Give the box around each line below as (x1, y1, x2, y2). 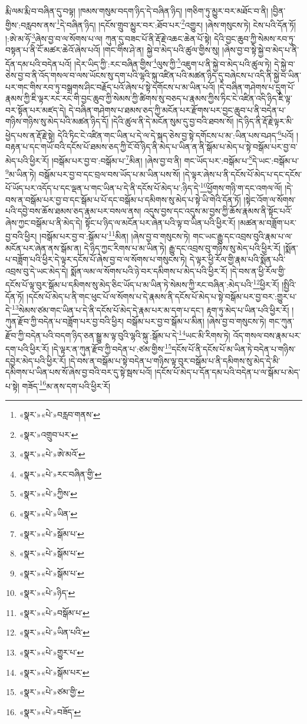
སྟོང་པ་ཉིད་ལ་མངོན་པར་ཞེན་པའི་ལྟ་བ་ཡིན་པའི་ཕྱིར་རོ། (85, 216, 236, 228)
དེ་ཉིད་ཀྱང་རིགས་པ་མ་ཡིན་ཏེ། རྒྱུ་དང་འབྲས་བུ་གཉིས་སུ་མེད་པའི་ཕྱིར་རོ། (84, 241, 281, 254)
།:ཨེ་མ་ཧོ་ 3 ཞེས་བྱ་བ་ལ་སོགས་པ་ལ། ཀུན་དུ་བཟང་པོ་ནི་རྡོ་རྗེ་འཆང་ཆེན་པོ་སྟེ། (5, 30, 212, 44)
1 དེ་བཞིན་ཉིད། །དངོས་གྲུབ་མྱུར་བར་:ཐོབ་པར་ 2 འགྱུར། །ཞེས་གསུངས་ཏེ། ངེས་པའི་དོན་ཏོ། (56, 17, 296, 31)
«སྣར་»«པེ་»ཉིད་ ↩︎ (19, 587, 75, 599)
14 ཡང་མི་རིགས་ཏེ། (179, 327, 230, 341)
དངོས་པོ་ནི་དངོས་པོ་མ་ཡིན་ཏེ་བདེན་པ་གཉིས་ (171, 342, 296, 355)
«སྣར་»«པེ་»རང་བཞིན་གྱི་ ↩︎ (19, 467, 102, 480)
